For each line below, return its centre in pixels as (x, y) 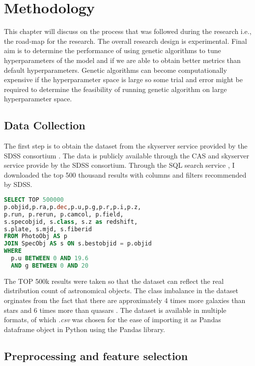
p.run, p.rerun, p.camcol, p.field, (64, 214)
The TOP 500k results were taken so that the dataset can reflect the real (114, 281)
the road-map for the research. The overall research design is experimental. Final (126, 41)
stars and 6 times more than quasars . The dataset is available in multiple (115, 310)
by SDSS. (18, 184)
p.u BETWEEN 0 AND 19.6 (50, 259)
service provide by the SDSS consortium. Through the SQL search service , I (119, 165)
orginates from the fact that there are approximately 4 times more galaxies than (125, 300)
